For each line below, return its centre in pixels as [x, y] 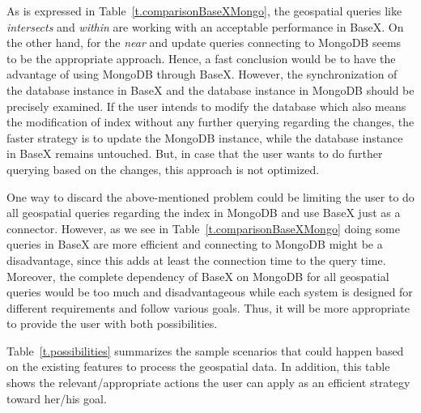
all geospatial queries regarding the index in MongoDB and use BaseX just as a [204, 213]
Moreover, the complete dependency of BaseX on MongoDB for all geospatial [198, 276]
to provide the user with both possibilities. [112, 324]
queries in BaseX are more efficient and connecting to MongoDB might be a [195, 244]
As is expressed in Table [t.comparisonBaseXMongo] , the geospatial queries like [204, 11]
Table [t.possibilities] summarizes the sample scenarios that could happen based [205, 350]
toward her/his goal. [57, 398]
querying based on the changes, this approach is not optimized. [163, 169]
